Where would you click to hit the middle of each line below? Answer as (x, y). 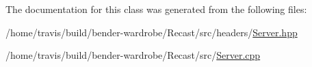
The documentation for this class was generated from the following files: (156, 9)
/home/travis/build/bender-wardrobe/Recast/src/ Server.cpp (133, 55)
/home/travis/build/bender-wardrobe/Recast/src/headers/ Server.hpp (152, 32)
